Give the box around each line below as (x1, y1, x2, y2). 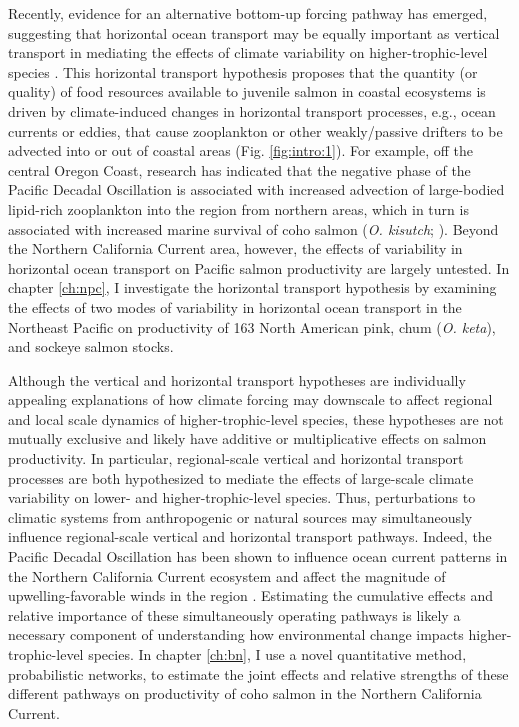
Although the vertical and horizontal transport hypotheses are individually (8, 369, 466, 390)
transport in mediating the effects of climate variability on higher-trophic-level (8, 42, 488, 63)
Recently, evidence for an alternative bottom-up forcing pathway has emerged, (8, 3, 488, 23)
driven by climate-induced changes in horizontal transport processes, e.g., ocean (8, 100, 496, 121)
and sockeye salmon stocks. (8, 336, 174, 357)
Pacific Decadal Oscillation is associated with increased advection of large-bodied (8, 179, 505, 200)
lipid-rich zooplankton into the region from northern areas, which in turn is (8, 198, 469, 219)
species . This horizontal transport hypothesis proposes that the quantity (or (8, 61, 478, 82)
